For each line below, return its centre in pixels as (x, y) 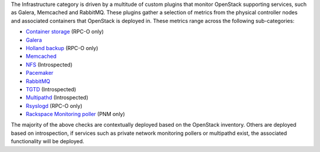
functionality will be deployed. (48, 141)
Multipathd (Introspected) (57, 98)
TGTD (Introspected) (51, 89)
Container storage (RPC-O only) (65, 32)
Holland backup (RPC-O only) (62, 48)
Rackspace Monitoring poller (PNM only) (76, 114)
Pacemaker (39, 73)
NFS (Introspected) (49, 64)
